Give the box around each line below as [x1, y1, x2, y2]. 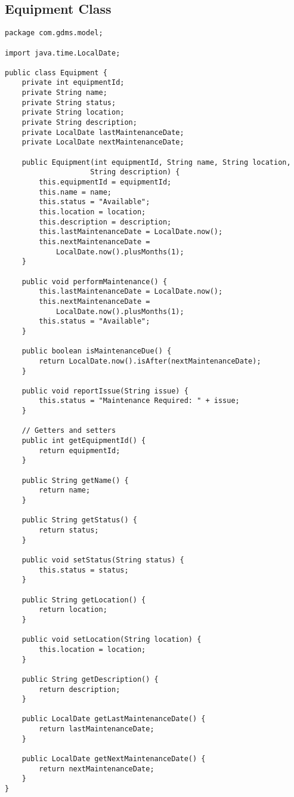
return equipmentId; [39, 446, 120, 455]
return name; [39, 486, 91, 495]
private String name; [21, 88, 107, 97]
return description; [39, 685, 120, 694]
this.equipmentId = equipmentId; [39, 178, 172, 187]
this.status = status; [39, 565, 129, 574]
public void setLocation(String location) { [21, 635, 202, 644]
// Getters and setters [21, 426, 116, 435]
